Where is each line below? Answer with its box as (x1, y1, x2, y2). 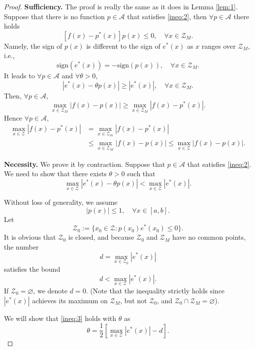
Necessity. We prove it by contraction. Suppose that (4, 159, 165, 169)
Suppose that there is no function (4, 11, 105, 21)
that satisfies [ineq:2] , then (127, 11, 207, 21)
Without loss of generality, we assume (4, 197, 118, 207)
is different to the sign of (86, 40, 160, 51)
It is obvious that (4, 232, 56, 242)
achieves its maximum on (32, 295, 108, 305)
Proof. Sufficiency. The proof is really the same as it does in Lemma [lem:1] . (4, 1, 238, 11)
